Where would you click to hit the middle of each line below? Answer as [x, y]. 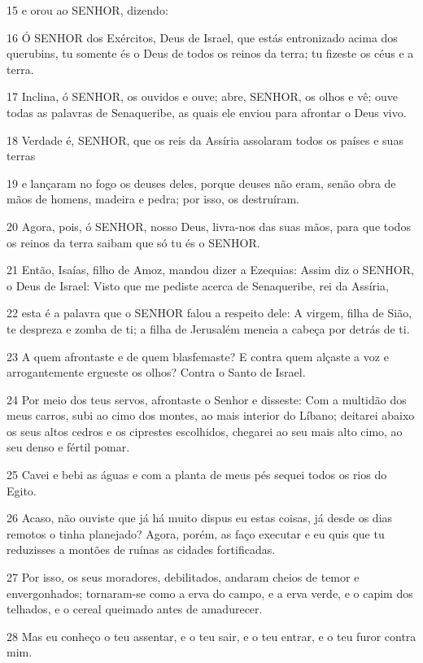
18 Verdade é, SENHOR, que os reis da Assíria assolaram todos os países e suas [205, 140]
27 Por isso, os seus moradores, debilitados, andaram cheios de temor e [183, 577]
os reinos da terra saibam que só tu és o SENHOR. [133, 242]
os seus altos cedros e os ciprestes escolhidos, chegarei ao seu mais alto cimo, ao [205, 431]
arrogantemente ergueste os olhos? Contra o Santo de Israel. [156, 372]
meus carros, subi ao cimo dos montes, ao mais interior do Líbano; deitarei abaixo [211, 415]
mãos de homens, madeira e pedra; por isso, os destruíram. [153, 199]
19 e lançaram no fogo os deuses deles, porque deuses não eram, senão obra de [201, 183]
